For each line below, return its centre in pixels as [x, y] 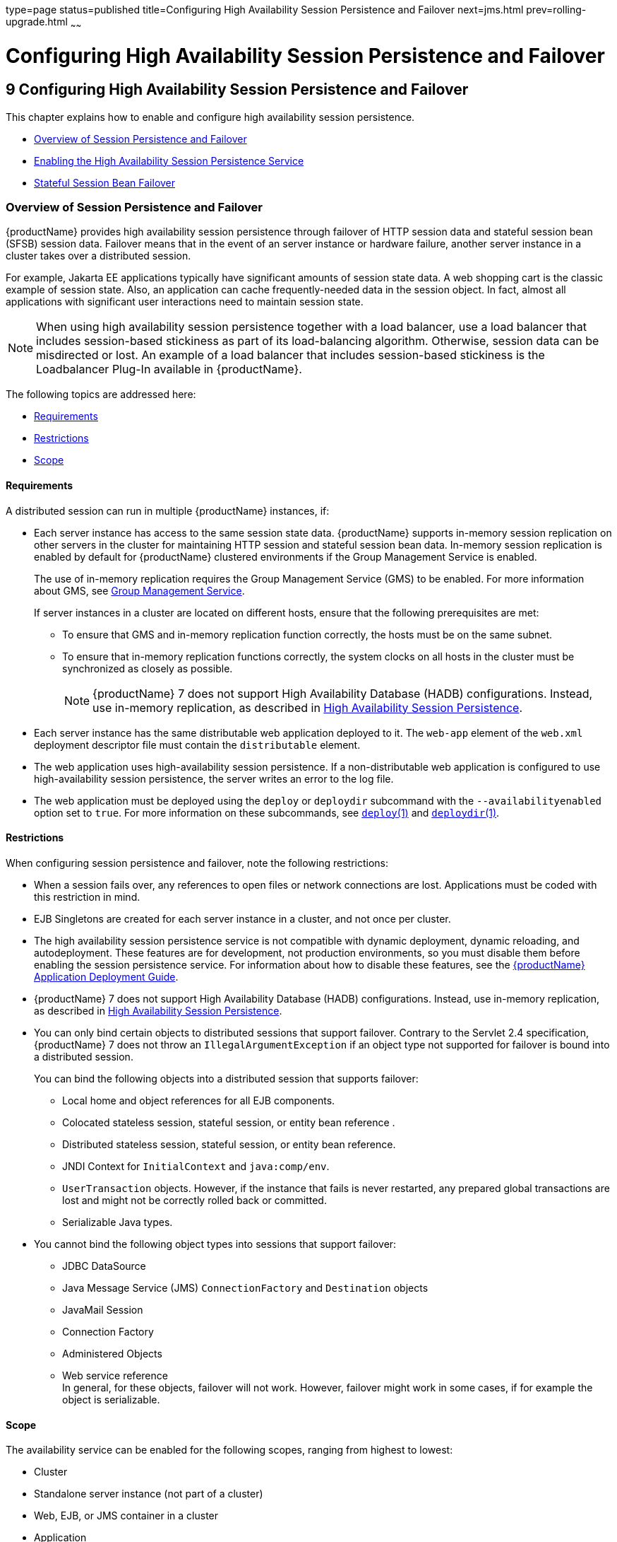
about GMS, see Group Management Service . [139, 590]
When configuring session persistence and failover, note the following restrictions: [197, 863]
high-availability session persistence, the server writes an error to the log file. [214, 778]
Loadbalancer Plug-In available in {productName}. [169, 369]
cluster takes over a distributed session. [98, 256]
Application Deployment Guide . [106, 976]
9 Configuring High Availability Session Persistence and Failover [237, 90]
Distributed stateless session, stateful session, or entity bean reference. [229, 1144]
